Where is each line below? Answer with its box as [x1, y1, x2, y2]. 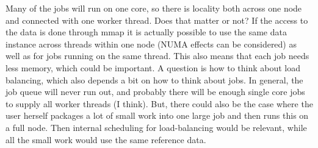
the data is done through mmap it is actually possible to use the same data [5, 26, 287, 38]
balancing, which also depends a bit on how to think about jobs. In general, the [5, 73, 303, 86]
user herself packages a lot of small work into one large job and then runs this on [5, 109, 309, 122]
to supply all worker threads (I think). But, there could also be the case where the [5, 97, 313, 110]
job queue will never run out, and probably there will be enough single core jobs [5, 85, 305, 98]
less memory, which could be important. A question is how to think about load [5, 61, 301, 74]
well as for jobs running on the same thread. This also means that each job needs [5, 49, 309, 62]
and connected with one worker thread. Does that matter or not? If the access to [5, 13, 308, 26]
